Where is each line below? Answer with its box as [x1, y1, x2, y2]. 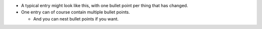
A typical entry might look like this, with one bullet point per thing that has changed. [21, 3, 188, 8]
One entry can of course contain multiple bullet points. [21, 10, 131, 15]
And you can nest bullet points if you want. [33, 16, 119, 21]
